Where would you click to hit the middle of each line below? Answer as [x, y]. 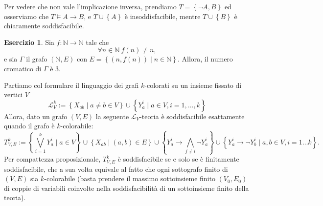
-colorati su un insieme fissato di [193, 85]
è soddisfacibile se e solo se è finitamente [178, 159]
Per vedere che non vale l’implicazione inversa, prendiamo [90, 6]
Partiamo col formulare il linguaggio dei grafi [71, 85]
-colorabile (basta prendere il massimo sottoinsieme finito [130, 178]
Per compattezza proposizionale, [52, 159]
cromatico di [23, 68]
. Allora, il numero [205, 59]
